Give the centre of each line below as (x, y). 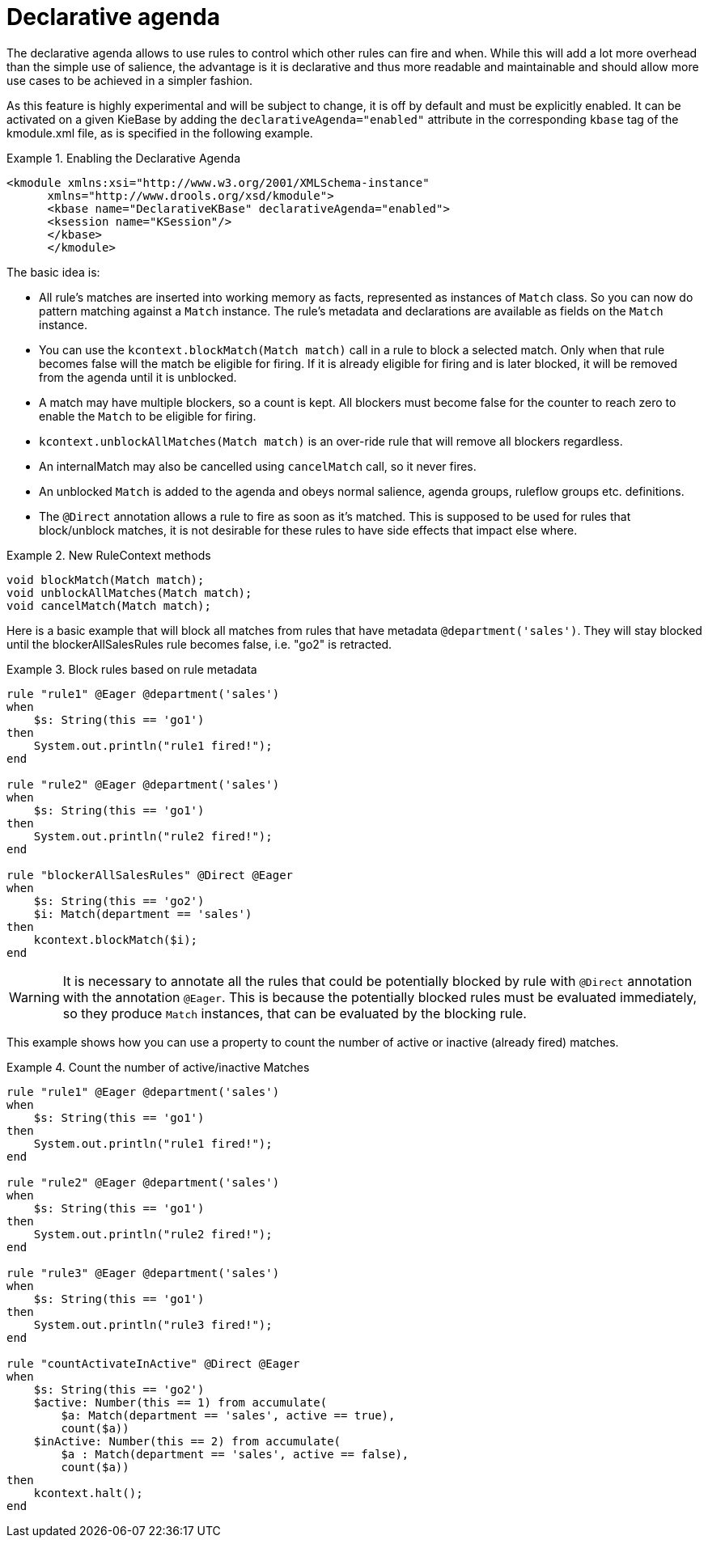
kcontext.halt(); (88, 1493)
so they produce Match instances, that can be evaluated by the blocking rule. (295, 1013)
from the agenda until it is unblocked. (138, 377)
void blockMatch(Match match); (106, 580)
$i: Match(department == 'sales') (143, 914)
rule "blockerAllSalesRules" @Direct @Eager (150, 875)
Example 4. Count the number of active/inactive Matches (158, 1067)
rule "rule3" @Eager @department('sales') (143, 1273)
